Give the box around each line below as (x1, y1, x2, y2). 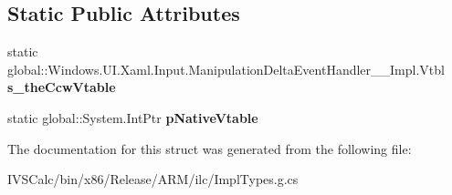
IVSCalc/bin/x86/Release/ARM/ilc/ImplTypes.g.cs (7, 169, 299, 189)
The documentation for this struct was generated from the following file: (7, 139, 412, 158)
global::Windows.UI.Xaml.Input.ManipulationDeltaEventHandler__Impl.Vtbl (7, 59, 445, 78)
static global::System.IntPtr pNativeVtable (7, 108, 258, 127)
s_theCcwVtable (7, 77, 116, 97)
